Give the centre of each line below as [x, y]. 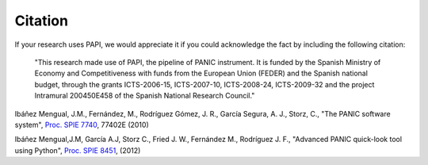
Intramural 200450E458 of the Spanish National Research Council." [145, 96]
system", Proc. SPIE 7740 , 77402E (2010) [82, 125]
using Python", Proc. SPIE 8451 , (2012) [78, 150]
